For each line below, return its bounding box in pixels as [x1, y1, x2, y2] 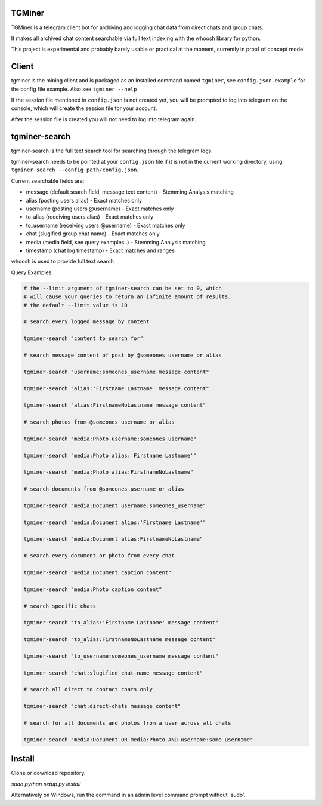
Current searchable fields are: [11, 177, 85, 185]
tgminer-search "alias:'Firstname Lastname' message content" [23, 385, 209, 392]
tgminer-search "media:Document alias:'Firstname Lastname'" [23, 519, 206, 526]
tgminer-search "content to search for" [23, 335, 143, 342]
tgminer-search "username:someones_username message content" [23, 368, 209, 375]
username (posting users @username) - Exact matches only [26, 205, 174, 212]
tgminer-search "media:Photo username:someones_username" [23, 435, 197, 442]
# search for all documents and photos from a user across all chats [23, 720, 231, 727]
